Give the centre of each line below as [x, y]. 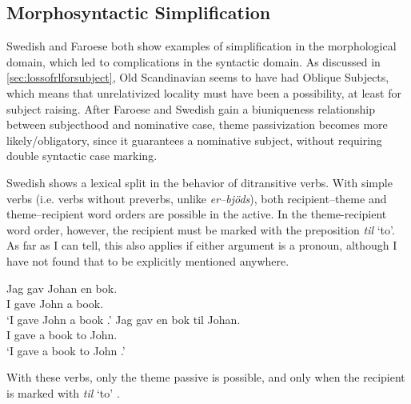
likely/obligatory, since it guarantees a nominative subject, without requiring [194, 140]
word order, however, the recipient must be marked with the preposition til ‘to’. [201, 229]
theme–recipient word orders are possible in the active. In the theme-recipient [197, 214]
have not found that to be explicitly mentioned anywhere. [148, 260]
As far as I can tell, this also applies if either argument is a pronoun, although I [202, 245]
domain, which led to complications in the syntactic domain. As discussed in [194, 61]
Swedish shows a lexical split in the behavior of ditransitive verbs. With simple [200, 182]
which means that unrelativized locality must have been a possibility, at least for [204, 92]
